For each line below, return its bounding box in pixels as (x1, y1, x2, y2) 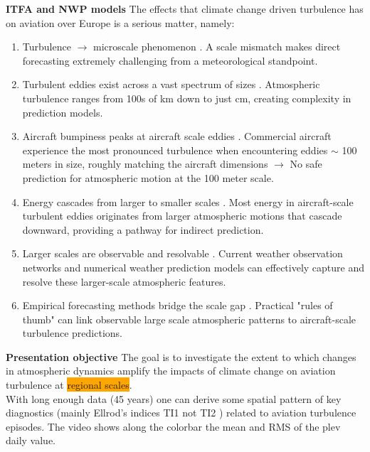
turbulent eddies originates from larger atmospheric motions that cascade (22, 208, 342, 223)
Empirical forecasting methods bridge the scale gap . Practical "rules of (22, 298, 333, 313)
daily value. (6, 433, 56, 448)
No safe (290, 156, 322, 171)
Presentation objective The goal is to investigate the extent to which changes (6, 349, 356, 364)
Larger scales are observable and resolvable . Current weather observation (22, 246, 343, 261)
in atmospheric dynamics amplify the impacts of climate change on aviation (6, 363, 336, 378)
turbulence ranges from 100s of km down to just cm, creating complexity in (22, 90, 351, 105)
